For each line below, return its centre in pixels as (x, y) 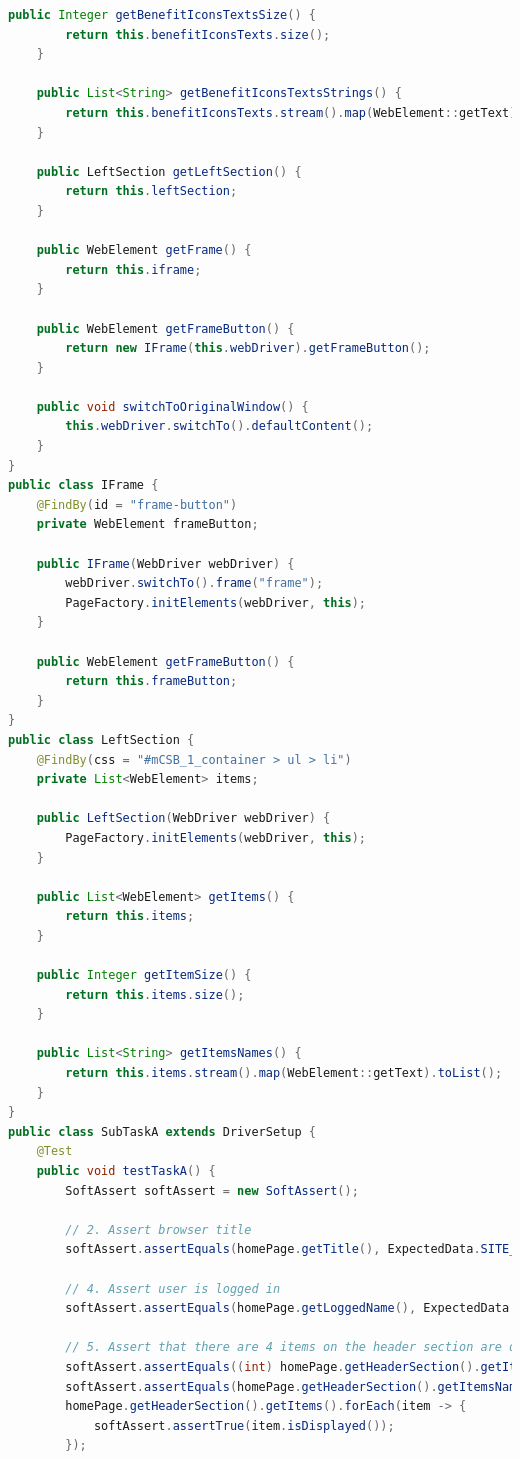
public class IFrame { (83, 485)
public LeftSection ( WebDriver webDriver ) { (183, 818)
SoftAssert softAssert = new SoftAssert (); (212, 1190)
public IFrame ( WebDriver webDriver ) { (165, 563)
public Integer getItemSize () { (144, 975)
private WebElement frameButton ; (147, 524)
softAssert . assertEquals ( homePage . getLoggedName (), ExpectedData (287, 1308)
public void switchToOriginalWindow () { (172, 406)
